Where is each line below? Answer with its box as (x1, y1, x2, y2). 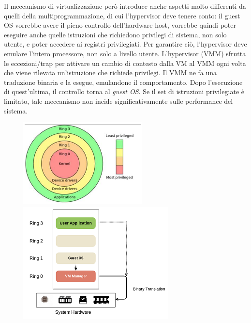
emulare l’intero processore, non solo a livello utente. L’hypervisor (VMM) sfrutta (4, 48, 246, 58)
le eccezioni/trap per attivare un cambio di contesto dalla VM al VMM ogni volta (4, 58, 246, 68)
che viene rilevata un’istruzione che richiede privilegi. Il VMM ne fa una (4, 67, 217, 78)
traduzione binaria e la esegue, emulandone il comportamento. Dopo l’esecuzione (4, 77, 243, 87)
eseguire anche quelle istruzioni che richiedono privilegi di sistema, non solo (4, 29, 227, 39)
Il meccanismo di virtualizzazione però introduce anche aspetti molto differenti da (4, 1, 246, 11)
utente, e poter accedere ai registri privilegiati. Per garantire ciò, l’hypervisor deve (4, 39, 247, 49)
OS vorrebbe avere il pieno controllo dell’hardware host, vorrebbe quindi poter (4, 20, 236, 30)
